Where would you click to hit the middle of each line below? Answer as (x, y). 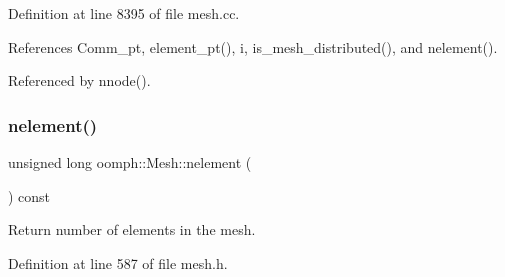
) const (29, 195)
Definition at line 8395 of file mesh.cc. (124, 13)
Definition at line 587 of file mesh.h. (118, 262)
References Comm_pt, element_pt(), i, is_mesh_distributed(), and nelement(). (253, 46)
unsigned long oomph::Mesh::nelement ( (130, 162)
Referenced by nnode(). (79, 80)
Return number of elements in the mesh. (132, 229)
